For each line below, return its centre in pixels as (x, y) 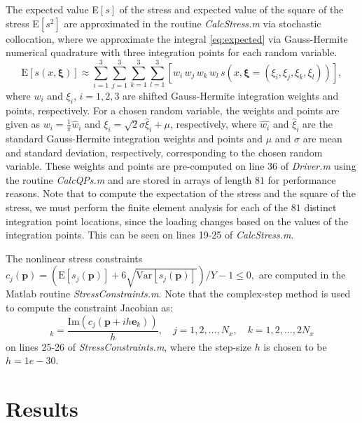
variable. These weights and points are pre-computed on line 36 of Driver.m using (181, 166)
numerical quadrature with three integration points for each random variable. (172, 52)
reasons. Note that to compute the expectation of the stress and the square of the (181, 193)
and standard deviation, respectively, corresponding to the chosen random (164, 152)
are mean (322, 139)
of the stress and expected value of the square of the (231, 9)
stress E (22, 23)
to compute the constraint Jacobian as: (89, 308)
